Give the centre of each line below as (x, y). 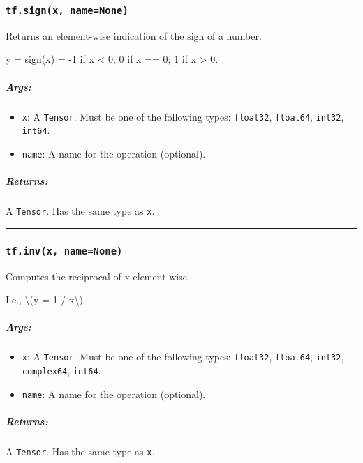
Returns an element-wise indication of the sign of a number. (134, 35)
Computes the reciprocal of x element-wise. (98, 276)
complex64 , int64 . (61, 370)
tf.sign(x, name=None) (67, 10)
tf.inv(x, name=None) (64, 251)
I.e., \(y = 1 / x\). (46, 299)
